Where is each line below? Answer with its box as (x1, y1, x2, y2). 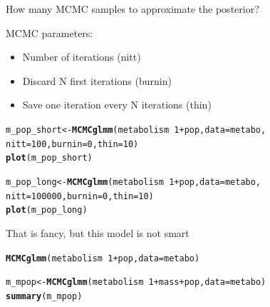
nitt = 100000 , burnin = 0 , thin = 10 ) (6, 191, 154, 201)
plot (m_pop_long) (6, 205, 88, 216)
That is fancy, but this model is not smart (6, 225, 189, 240)
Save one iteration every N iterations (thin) (22, 97, 212, 112)
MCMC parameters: (6, 25, 93, 40)
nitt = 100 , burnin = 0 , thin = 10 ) (6, 139, 139, 149)
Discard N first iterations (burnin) (22, 73, 172, 88)
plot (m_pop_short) (6, 153, 93, 163)
